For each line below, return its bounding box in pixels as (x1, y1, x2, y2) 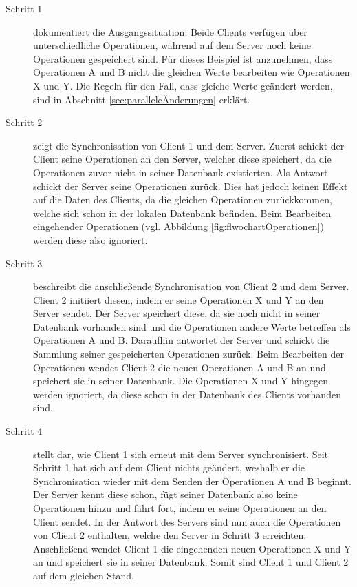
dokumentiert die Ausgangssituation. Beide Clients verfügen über (33, 24, 307, 39)
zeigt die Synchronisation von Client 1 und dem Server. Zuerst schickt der (33, 138, 345, 152)
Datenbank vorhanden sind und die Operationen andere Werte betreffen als (33, 319, 351, 333)
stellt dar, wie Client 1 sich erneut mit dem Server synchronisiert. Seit (33, 446, 329, 461)
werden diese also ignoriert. (33, 232, 148, 247)
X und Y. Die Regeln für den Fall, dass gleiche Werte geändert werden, (33, 78, 333, 92)
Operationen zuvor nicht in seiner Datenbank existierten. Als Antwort (33, 165, 328, 179)
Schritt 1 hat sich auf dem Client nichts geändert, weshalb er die (33, 460, 305, 475)
